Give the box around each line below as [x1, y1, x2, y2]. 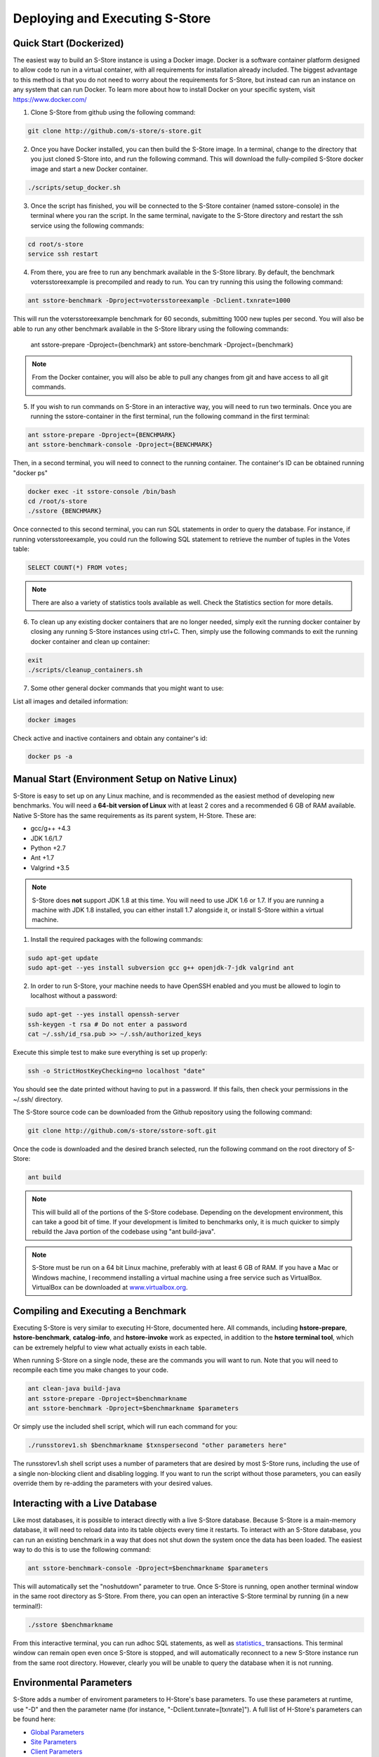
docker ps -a [27, 753, 73, 760]
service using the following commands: [30, 221, 144, 230]
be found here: [13, 1715, 56, 1723]
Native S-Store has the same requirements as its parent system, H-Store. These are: [13, 811, 256, 819]
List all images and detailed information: [13, 696, 128, 706]
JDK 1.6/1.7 [30, 834, 62, 843]
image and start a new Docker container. [30, 164, 148, 173]
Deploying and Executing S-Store [13, 11, 211, 26]
